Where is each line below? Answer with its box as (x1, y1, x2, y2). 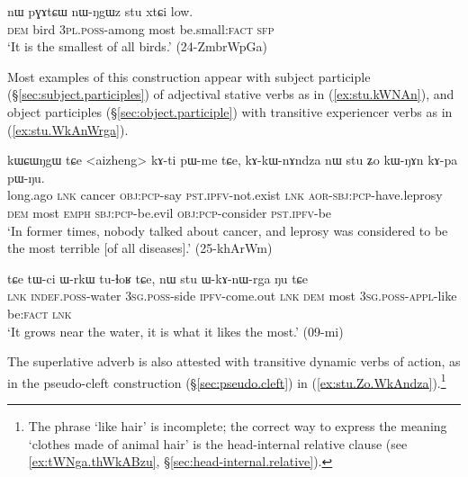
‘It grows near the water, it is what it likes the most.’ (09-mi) (7, 321, 344, 340)
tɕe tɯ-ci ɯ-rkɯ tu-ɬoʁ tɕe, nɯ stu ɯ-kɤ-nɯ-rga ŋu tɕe (7, 268, 309, 287)
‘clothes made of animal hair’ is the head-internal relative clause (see (28, 434, 408, 453)
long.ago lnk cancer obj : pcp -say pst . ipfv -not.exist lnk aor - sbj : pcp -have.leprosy (7, 185, 443, 204)
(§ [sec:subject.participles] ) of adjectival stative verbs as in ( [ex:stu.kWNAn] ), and (7, 85, 454, 103)
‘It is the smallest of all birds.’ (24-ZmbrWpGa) (7, 37, 268, 56)
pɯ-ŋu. (7, 167, 45, 186)
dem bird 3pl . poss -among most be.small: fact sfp (7, 19, 274, 38)
